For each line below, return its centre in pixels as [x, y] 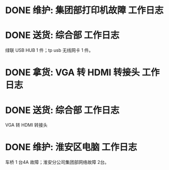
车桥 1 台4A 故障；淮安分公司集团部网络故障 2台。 [57, 162]
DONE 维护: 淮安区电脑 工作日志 [71, 147]
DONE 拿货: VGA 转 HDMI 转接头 [73, 72]
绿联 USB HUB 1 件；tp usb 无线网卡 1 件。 [49, 50]
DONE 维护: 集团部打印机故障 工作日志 [84, 10]
